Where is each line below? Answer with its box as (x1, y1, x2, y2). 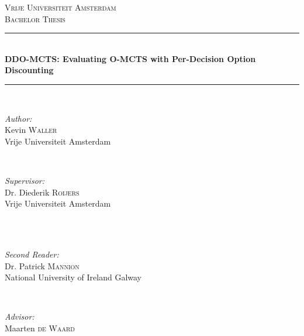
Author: (5, 112, 32, 124)
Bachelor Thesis (5, 12, 65, 25)
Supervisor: (5, 174, 44, 186)
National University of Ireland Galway (5, 271, 141, 283)
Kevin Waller (5, 124, 57, 136)
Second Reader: (5, 248, 59, 260)
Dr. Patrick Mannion (5, 259, 80, 272)
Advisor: (5, 310, 34, 323)
